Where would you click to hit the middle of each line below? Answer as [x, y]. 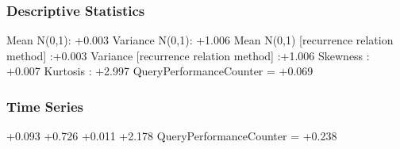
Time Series [45, 106]
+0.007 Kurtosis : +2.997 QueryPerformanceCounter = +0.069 [160, 71]
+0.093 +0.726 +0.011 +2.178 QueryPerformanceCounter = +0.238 [172, 136]
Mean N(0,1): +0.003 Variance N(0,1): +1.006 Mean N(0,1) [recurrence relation [200, 40]
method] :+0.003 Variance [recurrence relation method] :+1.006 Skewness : [188, 55]
